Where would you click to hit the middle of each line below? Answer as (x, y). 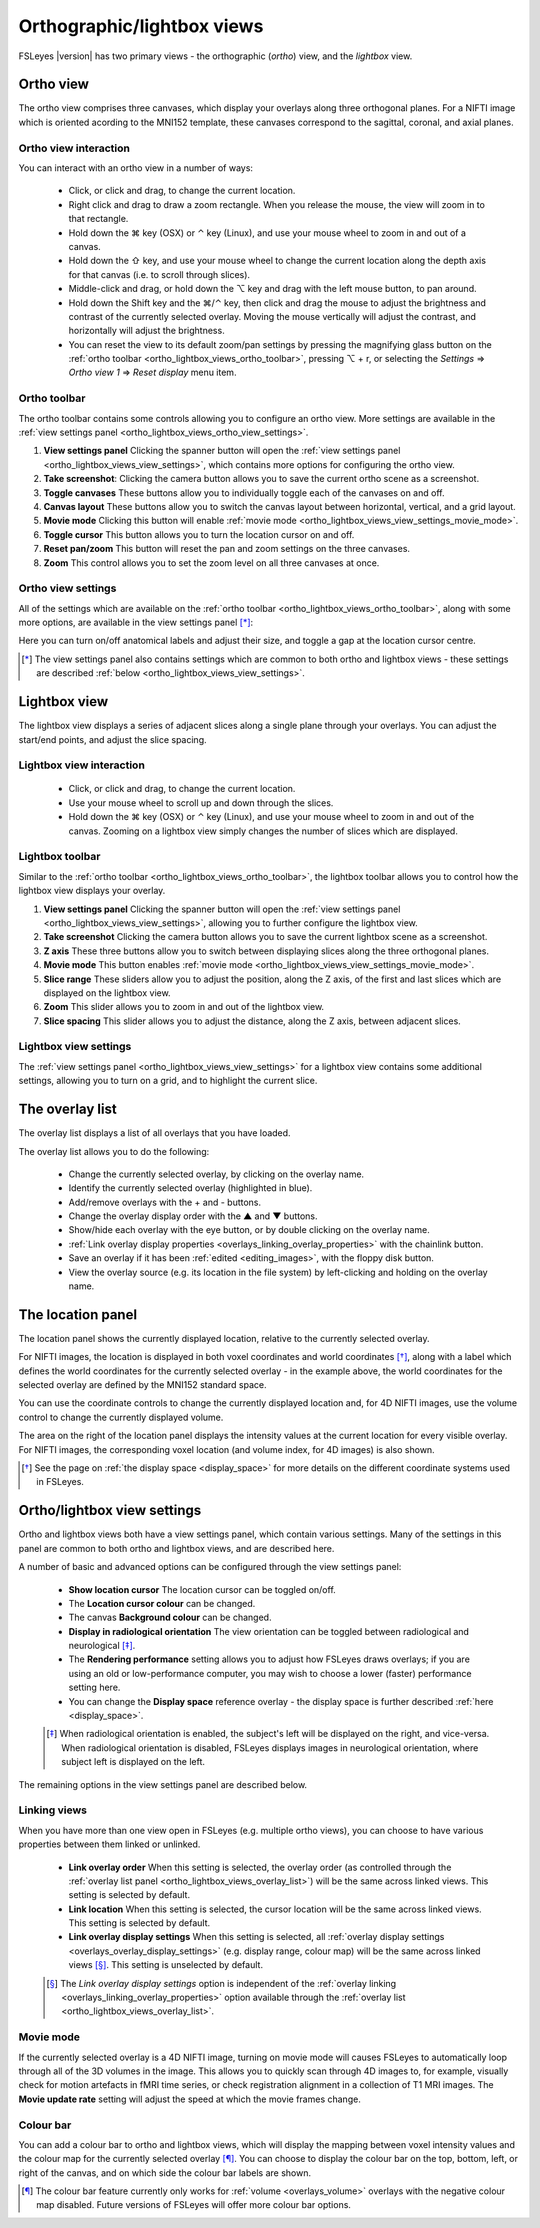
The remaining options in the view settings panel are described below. (163, 1784)
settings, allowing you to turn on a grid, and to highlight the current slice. (168, 1081)
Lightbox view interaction (81, 765)
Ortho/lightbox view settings (110, 1510)
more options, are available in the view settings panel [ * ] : (136, 622)
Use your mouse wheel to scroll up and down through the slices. (201, 802)
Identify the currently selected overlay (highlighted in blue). (190, 1188)
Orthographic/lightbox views (141, 26)
